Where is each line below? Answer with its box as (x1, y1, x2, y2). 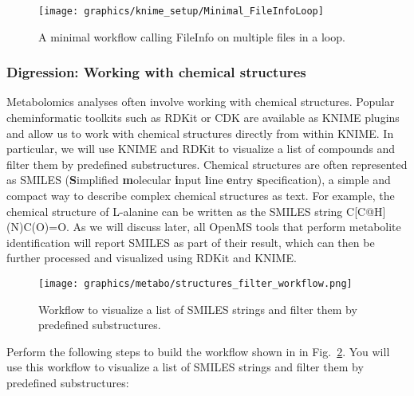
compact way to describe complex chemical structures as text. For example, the (6, 187, 395, 204)
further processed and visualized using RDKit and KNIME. (6, 249, 297, 266)
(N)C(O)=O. (6, 218, 69, 235)
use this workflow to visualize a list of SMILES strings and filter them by (6, 359, 364, 375)
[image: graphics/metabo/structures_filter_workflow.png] (38, 278, 353, 289)
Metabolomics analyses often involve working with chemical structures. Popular (6, 93, 395, 110)
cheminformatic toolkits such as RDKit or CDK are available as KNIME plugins (6, 109, 400, 126)
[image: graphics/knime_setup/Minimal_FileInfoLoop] (38, 6, 324, 17)
